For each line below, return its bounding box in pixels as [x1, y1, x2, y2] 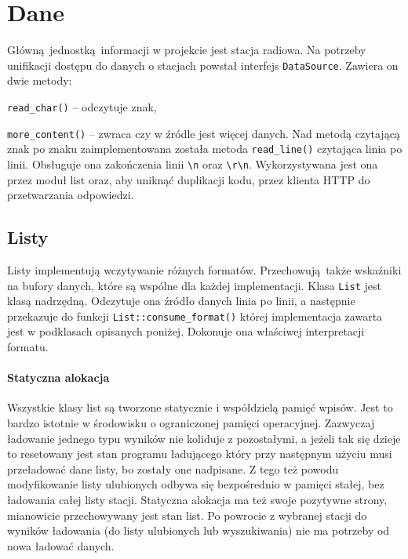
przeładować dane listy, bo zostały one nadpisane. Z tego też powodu [7, 460, 339, 477]
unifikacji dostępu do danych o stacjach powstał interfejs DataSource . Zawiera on [7, 56, 399, 73]
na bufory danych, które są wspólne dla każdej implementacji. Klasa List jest [7, 277, 382, 293]
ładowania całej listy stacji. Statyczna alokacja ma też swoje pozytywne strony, [7, 492, 388, 508]
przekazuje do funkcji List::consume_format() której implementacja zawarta [7, 307, 383, 324]
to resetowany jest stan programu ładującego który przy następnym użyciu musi [7, 445, 392, 462]
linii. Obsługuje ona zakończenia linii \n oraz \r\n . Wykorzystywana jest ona [7, 155, 378, 172]
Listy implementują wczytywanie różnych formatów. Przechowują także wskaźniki [7, 261, 402, 278]
